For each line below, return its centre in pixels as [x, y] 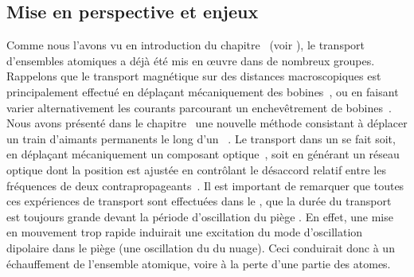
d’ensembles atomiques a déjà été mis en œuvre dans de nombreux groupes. [191, 60]
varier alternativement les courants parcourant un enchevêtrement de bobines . [199, 107]
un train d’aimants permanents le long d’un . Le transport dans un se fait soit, [201, 138]
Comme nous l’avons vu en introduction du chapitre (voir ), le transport [186, 45]
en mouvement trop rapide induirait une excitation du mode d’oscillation [185, 232]
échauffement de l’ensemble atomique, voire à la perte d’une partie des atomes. [199, 263]
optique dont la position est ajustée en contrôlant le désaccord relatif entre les [196, 169]
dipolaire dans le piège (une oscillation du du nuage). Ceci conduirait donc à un [201, 247]
